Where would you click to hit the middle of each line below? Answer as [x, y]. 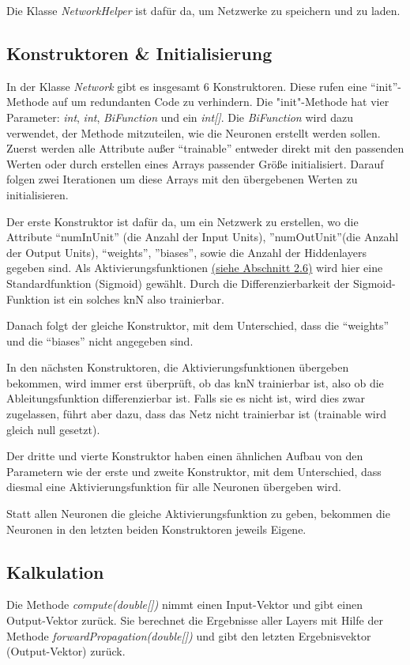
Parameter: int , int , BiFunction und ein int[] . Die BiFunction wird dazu [180, 117]
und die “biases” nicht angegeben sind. [100, 340]
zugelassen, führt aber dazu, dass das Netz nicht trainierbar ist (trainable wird [197, 414]
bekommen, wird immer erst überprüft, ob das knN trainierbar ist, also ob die [195, 382]
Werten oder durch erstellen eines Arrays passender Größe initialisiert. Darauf [195, 163]
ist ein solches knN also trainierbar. [139, 298]
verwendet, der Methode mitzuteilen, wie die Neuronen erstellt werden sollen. [194, 132]
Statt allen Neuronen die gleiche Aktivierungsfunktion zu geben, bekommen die [198, 514]
